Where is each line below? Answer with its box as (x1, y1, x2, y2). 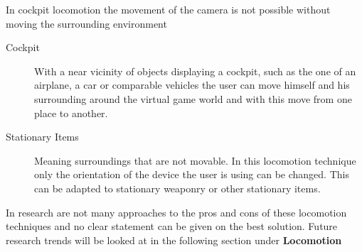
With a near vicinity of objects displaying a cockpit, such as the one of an (34, 63, 356, 78)
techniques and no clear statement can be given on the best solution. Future (6, 219, 338, 234)
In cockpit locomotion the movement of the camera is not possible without (6, 2, 331, 16)
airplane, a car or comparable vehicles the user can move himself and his (34, 77, 350, 92)
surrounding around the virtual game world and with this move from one (34, 91, 352, 106)
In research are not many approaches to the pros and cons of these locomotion (6, 204, 347, 219)
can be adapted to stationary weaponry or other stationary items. (34, 180, 321, 195)
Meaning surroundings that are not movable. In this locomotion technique (34, 153, 356, 168)
